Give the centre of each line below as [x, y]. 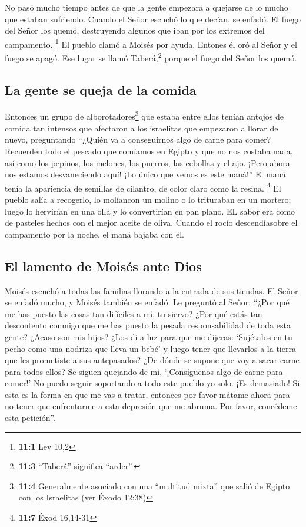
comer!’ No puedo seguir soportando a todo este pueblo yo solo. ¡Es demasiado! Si [152, 383]
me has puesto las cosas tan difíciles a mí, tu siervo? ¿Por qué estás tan [134, 313]
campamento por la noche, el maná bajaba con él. [94, 234]
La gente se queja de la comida [101, 89]
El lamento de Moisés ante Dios [103, 266]
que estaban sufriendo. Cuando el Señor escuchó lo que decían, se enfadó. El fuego [153, 19]
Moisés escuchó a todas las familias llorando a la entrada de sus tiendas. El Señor [152, 290]
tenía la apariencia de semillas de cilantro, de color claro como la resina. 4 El [143, 187]
